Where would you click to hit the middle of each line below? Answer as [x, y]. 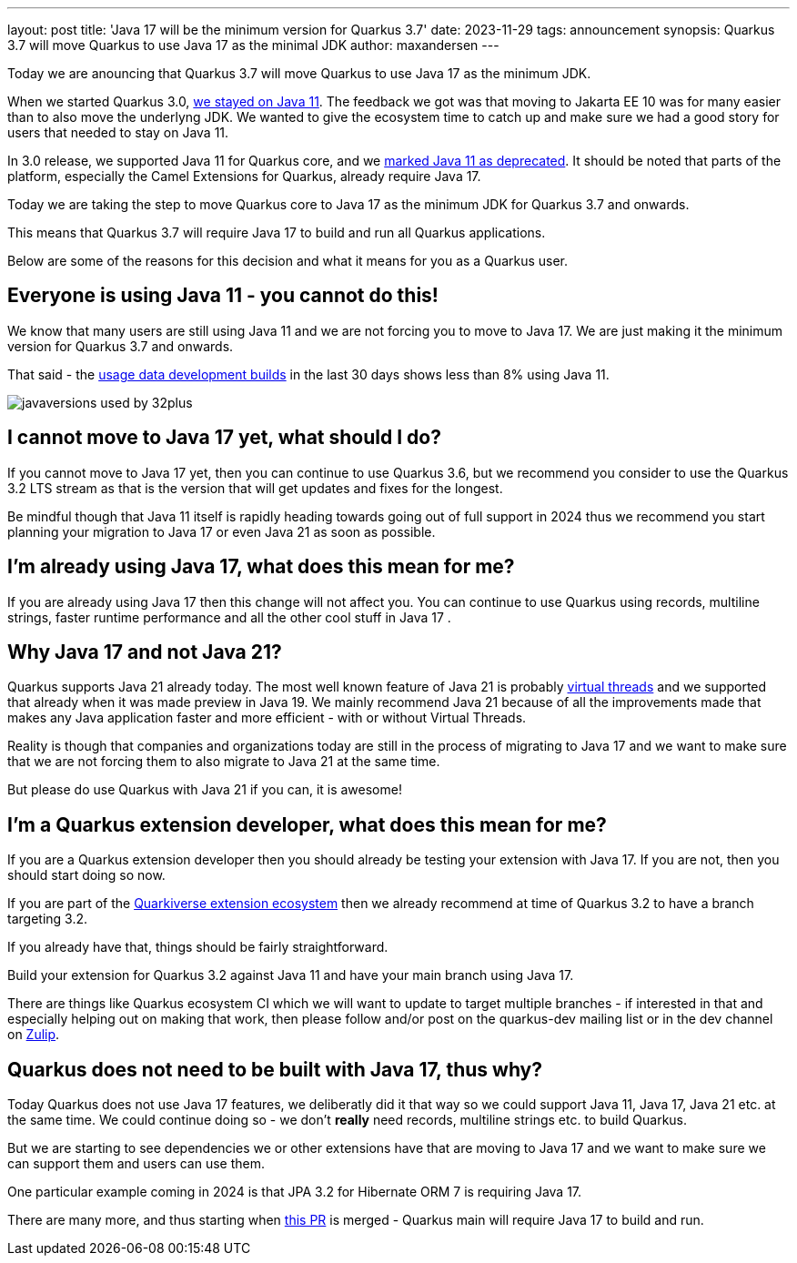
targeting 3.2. [47, 919]
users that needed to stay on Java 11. [118, 132]
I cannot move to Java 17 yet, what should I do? [224, 438]
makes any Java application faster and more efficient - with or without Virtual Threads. [267, 718]
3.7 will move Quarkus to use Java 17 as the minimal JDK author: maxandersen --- [253, 45]
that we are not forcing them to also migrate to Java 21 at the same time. [224, 762]
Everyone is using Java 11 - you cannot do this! [223, 296]
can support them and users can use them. [136, 1164]
